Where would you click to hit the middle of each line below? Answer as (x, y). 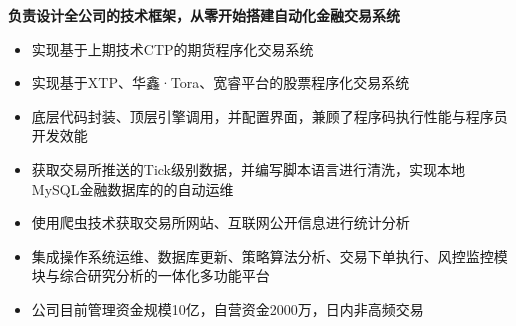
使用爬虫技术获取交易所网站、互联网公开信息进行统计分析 (220, 222)
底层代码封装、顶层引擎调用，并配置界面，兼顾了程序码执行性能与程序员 (269, 115)
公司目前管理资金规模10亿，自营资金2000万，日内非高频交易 (227, 308)
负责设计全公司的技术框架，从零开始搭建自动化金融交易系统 (204, 15)
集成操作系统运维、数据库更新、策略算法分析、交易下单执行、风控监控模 (269, 255)
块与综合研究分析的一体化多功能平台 (150, 275)
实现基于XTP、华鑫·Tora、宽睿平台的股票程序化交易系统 (220, 82)
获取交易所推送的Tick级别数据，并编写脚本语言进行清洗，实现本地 (248, 168)
